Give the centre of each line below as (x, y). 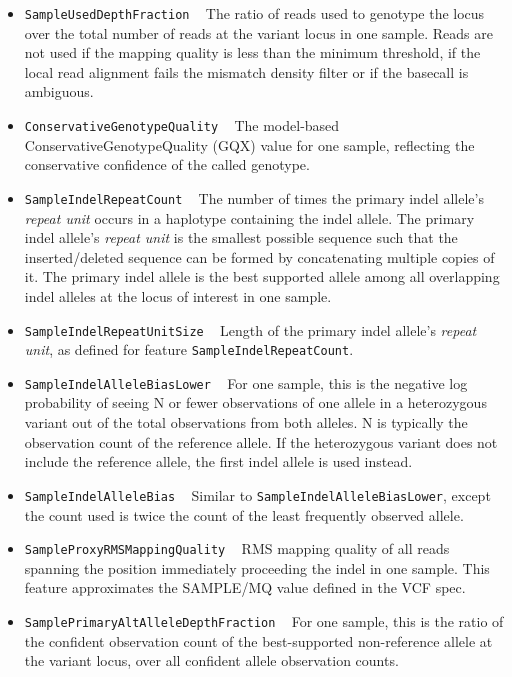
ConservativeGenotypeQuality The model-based (182, 125)
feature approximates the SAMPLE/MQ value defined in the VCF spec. (245, 587)
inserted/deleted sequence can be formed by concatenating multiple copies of (259, 256)
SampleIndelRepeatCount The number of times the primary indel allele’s (254, 197)
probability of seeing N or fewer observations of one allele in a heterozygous (255, 402)
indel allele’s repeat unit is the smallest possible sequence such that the (241, 237)
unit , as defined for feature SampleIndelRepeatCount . (189, 349)
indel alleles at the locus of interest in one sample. (178, 295)
